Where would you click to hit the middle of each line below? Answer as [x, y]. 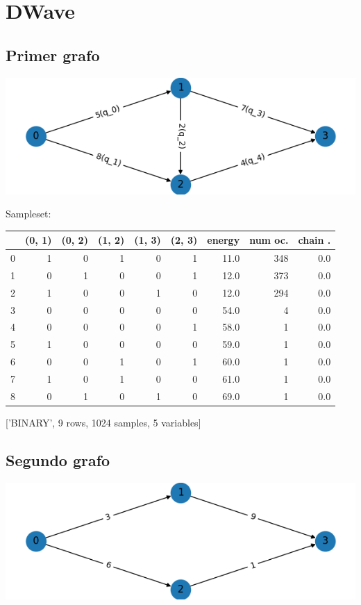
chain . [314, 240]
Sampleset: [28, 214]
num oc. [269, 240]
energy [224, 240]
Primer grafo [53, 55]
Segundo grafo [58, 459]
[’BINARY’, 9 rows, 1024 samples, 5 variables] [103, 422]
